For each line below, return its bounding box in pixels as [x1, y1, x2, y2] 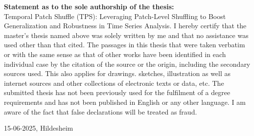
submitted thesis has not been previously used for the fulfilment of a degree [4, 87, 231, 97]
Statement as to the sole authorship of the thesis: [4, 1, 174, 11]
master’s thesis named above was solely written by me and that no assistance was [4, 30, 249, 40]
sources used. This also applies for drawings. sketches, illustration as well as [4, 68, 231, 78]
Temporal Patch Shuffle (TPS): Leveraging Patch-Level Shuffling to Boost [4, 11, 226, 21]
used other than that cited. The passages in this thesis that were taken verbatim [4, 39, 245, 50]
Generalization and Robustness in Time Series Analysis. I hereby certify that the [4, 20, 247, 31]
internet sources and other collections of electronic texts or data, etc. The [4, 78, 224, 88]
